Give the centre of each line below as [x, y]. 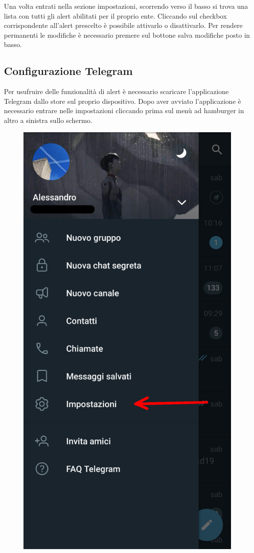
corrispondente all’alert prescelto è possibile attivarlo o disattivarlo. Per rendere [123, 25]
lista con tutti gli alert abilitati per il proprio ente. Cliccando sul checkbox [115, 15]
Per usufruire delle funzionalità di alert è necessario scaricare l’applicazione [116, 91]
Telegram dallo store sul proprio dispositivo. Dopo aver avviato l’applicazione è [123, 101]
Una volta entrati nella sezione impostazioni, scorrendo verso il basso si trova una [126, 6]
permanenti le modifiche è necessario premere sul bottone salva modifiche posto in [127, 35]
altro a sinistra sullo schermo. [48, 120]
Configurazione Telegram [69, 71]
